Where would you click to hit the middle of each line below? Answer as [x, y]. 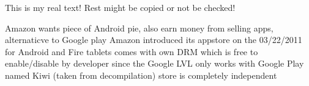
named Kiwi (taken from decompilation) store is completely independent [141, 75]
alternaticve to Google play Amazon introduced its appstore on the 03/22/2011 [154, 40]
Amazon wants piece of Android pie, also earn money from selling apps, [139, 28]
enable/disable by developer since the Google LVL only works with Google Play [154, 63]
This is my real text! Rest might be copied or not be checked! [120, 7]
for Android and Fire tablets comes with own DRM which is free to [132, 51]
